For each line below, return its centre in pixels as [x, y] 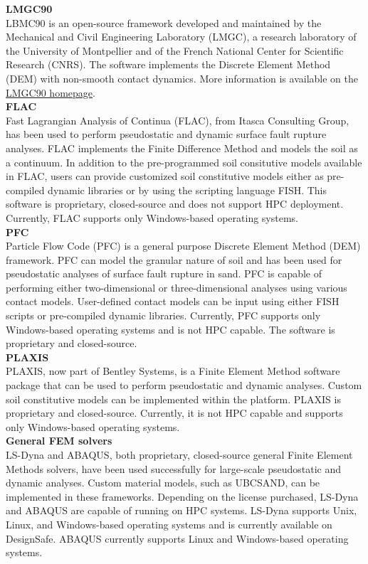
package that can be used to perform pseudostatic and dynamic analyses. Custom [184, 385]
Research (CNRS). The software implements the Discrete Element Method [168, 64]
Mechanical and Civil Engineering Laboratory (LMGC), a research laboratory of [181, 37]
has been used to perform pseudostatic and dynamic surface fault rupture [166, 134]
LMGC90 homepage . [51, 92]
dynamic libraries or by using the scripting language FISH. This [188, 190]
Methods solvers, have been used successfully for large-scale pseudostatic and [174, 468]
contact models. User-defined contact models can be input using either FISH [173, 301]
